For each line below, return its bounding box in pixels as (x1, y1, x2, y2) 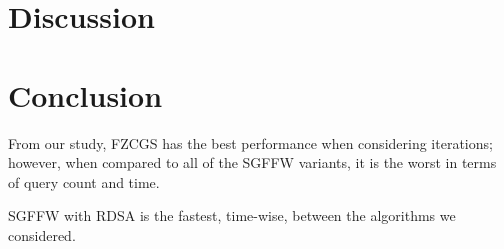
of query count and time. (8, 171, 160, 192)
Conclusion (8, 74, 163, 115)
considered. (8, 224, 76, 245)
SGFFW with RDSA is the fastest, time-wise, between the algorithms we (8, 205, 456, 226)
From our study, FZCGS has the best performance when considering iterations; (8, 132, 493, 153)
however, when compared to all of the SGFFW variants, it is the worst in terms (8, 152, 497, 173)
